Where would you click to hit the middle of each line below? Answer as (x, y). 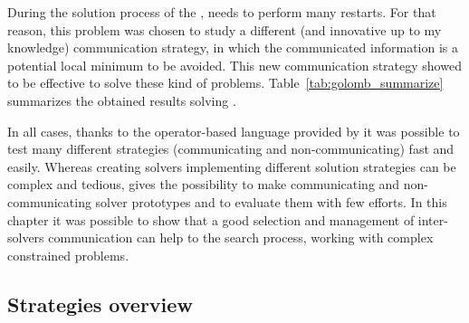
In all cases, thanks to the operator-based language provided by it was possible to (234, 131)
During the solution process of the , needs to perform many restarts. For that (222, 12)
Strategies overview (100, 304)
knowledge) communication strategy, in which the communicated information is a (233, 47)
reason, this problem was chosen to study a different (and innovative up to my (225, 29)
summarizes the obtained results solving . (122, 100)
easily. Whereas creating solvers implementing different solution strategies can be (232, 166)
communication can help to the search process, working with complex (241, 237)
